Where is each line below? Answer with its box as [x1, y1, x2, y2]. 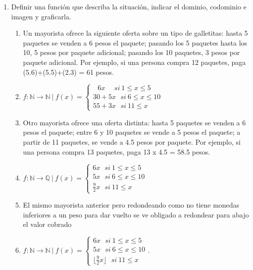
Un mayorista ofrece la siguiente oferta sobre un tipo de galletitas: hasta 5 [23, 28, 248, 38]
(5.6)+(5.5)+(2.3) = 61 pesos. [23, 66, 114, 77]
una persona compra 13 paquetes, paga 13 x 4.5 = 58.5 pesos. [23, 146, 210, 157]
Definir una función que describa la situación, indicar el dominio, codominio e [11, 1, 247, 11]
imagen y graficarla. [11, 11, 71, 21]
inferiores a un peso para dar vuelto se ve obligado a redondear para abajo [23, 209, 249, 219]
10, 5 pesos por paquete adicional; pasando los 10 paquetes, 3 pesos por [23, 47, 240, 57]
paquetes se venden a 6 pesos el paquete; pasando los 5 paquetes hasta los [23, 37, 248, 48]
